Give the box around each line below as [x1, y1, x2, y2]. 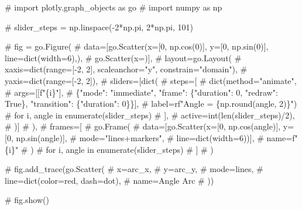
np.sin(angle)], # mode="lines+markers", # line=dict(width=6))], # [16, 131, 264, 143]
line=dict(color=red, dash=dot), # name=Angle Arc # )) [5, 174, 214, 186]
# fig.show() [5, 194, 49, 206]
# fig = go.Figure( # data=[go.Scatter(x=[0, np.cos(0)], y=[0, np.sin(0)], [5, 40, 269, 52]
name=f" [266, 131, 298, 143]
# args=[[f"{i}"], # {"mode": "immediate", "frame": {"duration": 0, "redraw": [5, 86, 278, 98]
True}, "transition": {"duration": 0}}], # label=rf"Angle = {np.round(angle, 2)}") [5, 97, 297, 110]
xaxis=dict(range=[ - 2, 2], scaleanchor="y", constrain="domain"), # [5, 63, 248, 75]
